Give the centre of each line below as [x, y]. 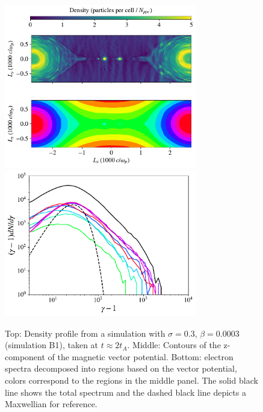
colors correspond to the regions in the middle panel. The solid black [131, 380]
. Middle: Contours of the [174, 345]
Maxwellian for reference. [51, 404]
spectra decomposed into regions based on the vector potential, [121, 368]
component [25, 356]
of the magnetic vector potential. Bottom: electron [141, 356]
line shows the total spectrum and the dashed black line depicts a [125, 392]
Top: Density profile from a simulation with [85, 333]
